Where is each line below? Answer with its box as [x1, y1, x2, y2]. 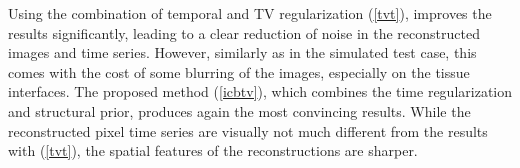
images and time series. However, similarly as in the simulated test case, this [8, 42, 477, 63]
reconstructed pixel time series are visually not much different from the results [8, 120, 488, 141]
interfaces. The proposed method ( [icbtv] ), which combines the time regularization [8, 81, 513, 102]
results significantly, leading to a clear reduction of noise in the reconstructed [8, 22, 480, 43]
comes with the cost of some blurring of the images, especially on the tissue [8, 61, 470, 82]
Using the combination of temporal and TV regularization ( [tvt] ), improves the [8, 3, 492, 23]
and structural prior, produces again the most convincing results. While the [8, 100, 471, 121]
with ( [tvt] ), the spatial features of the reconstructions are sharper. [8, 140, 418, 161]
